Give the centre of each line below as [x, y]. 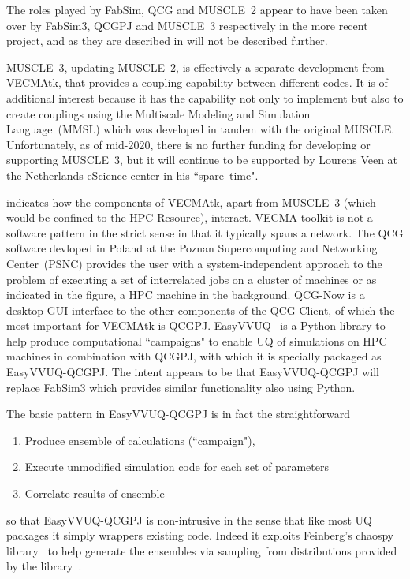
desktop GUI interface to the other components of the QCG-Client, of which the [201, 310]
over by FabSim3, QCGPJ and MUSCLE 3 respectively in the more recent [187, 25]
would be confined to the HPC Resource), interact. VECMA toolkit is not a [190, 217]
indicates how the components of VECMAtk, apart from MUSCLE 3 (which [191, 202]
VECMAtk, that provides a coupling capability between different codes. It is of [197, 82]
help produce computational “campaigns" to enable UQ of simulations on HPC [197, 340]
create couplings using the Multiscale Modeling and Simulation [158, 113]
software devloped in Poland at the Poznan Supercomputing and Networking [192, 248]
